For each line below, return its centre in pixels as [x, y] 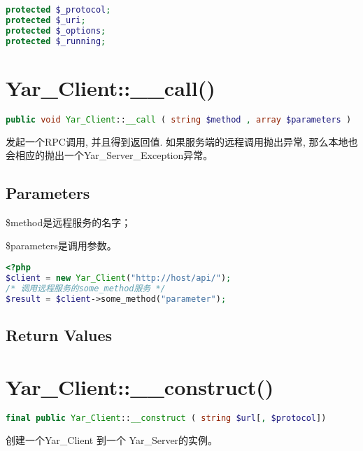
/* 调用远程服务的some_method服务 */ [86, 288]
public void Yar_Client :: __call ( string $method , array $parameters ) [179, 119]
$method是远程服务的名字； [69, 222]
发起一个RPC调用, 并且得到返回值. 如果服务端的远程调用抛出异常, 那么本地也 [182, 141]
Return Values [59, 334]
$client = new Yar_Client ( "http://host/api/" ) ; [119, 278]
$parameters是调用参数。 [61, 245]
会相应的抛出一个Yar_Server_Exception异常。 [109, 155]
